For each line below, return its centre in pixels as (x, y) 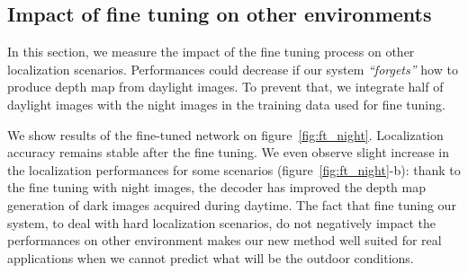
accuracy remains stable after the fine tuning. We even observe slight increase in (228, 152)
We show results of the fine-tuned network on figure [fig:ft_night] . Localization (225, 134)
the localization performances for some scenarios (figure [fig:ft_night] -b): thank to (234, 169)
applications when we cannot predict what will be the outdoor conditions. (211, 257)
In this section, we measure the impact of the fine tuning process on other (211, 52)
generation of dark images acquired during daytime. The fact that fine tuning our (232, 204)
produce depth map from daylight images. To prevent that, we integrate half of (225, 87)
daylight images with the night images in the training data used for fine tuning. (226, 104)
